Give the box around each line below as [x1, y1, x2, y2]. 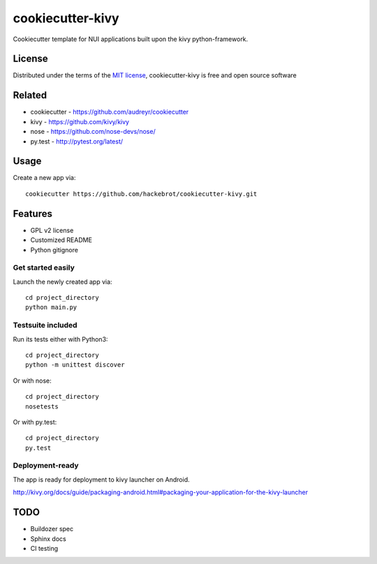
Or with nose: [13, 376, 52, 385]
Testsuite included [13, 321, 77, 330]
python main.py [25, 303, 77, 312]
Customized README [30, 236, 92, 244]
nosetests [25, 402, 59, 411]
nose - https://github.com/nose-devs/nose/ [30, 128, 156, 136]
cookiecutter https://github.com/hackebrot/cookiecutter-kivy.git [25, 190, 258, 198]
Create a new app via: [13, 174, 76, 182]
